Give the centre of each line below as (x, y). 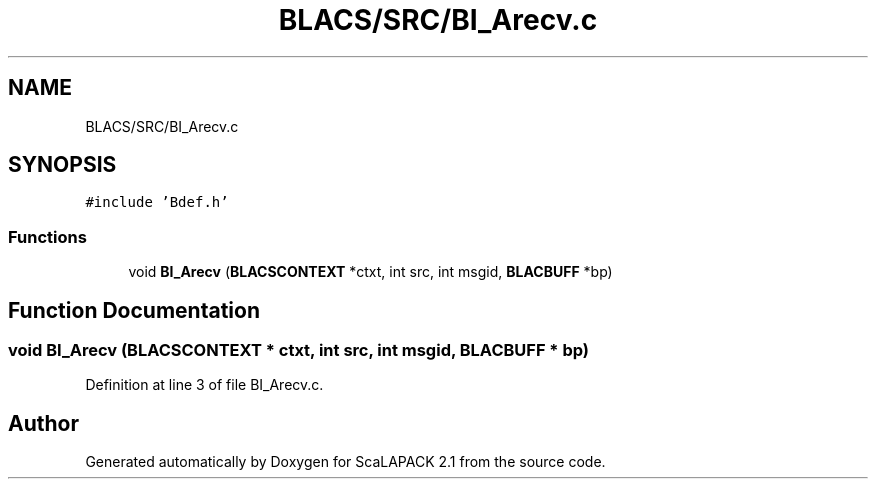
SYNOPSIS (62, 165)
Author (43, 423)
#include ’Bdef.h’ (157, 202)
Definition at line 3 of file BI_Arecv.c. (204, 385)
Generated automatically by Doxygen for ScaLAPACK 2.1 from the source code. (345, 462)
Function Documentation (134, 310)
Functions (47, 236)
